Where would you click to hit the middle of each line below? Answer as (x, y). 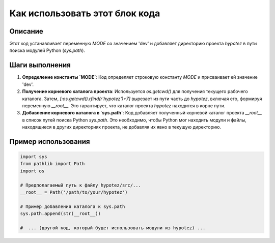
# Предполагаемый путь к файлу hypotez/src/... (80, 185)
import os (32, 171)
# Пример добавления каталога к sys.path (73, 206)
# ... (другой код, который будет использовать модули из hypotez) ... (113, 228)
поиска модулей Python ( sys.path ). (47, 50)
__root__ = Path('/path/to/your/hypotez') (74, 192)
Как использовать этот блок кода (85, 13)
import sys (34, 157)
